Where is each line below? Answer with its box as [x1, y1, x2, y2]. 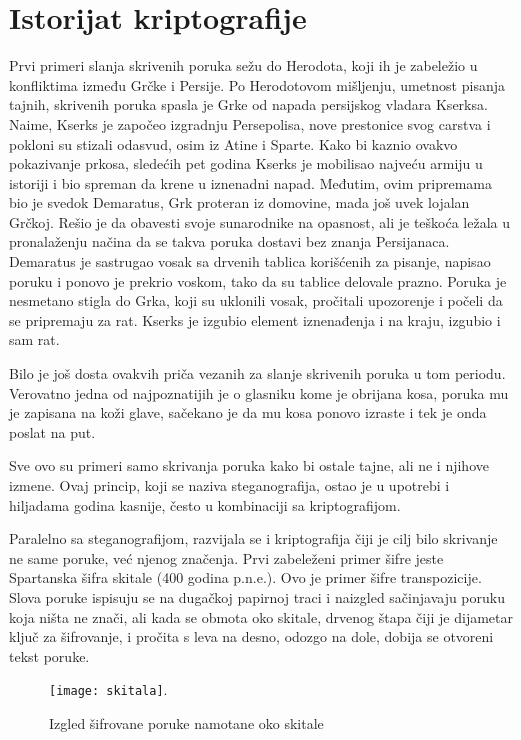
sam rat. [9, 329, 60, 350]
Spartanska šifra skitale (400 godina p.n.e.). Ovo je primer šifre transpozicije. [9, 567, 482, 588]
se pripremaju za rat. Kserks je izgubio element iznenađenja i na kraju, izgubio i [9, 309, 501, 330]
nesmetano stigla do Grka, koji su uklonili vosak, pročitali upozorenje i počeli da [9, 290, 503, 311]
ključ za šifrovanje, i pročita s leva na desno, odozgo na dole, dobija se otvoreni [9, 626, 494, 647]
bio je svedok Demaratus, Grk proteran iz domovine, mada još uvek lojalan [9, 192, 470, 213]
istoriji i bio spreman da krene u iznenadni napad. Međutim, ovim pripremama [9, 172, 493, 193]
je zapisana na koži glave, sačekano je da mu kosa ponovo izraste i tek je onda [9, 402, 487, 423]
